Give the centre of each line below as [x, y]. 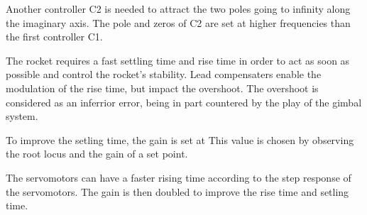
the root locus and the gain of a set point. [97, 154]
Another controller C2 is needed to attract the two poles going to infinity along [178, 9]
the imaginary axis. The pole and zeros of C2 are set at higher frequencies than [178, 22]
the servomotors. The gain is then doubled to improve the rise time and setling [177, 191]
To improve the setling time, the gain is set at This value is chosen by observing [180, 139]
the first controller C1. [54, 37]
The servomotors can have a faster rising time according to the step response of [179, 177]
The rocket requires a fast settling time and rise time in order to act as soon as [178, 60]
